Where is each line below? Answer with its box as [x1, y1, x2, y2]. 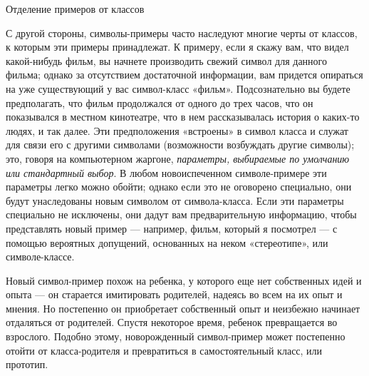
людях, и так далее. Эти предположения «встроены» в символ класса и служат [6, 123, 348, 138]
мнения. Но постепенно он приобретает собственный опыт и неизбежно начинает [6, 300, 360, 315]
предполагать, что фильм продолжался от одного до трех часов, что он [6, 95, 313, 110]
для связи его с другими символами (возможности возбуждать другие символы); [6, 137, 355, 152]
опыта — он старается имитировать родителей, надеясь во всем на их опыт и [6, 287, 343, 302]
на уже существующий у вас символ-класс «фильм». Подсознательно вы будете [6, 81, 350, 96]
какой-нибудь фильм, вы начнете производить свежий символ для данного [6, 53, 327, 68]
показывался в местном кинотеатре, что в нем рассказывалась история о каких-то [6, 109, 360, 124]
